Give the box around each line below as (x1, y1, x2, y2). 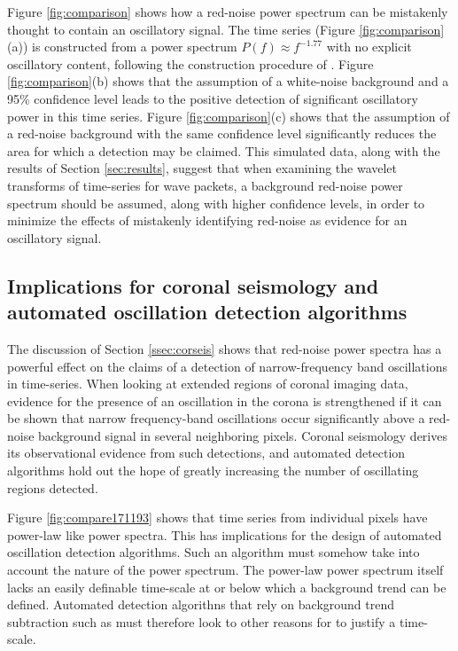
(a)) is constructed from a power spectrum (7, 37, 237, 56)
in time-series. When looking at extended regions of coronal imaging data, (7, 374, 408, 393)
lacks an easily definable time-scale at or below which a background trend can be (7, 577, 446, 596)
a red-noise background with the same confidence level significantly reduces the (7, 124, 437, 143)
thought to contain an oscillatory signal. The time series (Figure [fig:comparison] (7, 20, 445, 38)
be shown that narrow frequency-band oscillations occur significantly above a (7, 409, 425, 427)
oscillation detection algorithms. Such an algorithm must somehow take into (7, 543, 420, 561)
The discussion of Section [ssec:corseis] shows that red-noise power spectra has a (7, 339, 442, 357)
